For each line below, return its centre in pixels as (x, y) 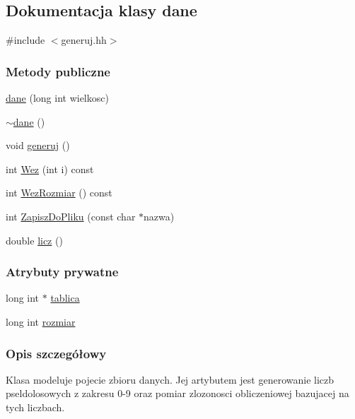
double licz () (34, 240)
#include (25, 40)
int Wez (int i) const (50, 169)
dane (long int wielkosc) (57, 98)
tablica (65, 298)
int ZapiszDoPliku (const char (71, 216)
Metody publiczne (58, 71)
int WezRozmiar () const (59, 193)
